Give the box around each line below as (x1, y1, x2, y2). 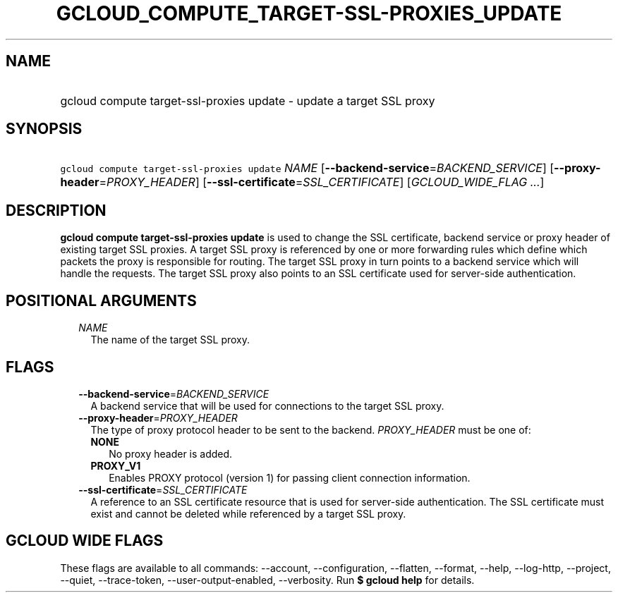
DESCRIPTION (6, 201, 107, 219)
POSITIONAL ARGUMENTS (6, 291, 197, 310)
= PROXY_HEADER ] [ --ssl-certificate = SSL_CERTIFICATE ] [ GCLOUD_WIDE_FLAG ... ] (99, 175, 545, 190)
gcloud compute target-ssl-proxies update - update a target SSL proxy (60, 93, 435, 108)
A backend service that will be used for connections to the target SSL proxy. (90, 399, 444, 412)
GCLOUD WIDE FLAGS (6, 532, 164, 550)
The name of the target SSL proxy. (90, 334, 250, 346)
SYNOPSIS (6, 120, 83, 138)
